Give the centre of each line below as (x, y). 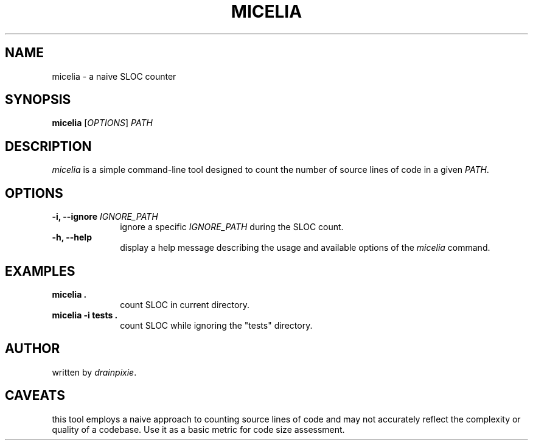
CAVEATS (35, 396)
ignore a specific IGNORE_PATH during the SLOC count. (232, 227)
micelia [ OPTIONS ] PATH (102, 123)
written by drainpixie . (94, 372)
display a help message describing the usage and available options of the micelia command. (305, 248)
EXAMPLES (40, 271)
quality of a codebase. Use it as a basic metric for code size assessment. (198, 429)
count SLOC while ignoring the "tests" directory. (216, 325)
